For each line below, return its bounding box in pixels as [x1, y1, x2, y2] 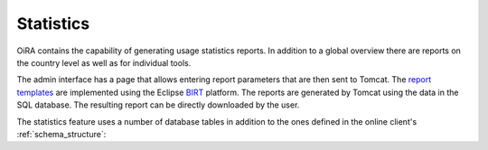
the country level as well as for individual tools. [16, 57, 192, 68]
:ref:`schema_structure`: [16, 128, 107, 139]
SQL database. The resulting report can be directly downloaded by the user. [16, 99, 300, 110]
